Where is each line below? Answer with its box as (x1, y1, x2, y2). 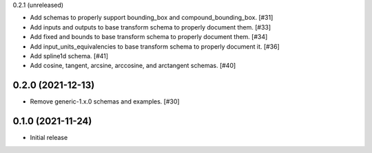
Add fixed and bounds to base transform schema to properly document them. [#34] (30, 33, 268, 41)
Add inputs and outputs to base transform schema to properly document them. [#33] (30, 23, 271, 31)
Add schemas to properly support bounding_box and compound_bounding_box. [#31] (30, 14, 273, 22)
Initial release (30, 134, 68, 142)
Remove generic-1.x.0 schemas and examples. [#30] (30, 97, 180, 106)
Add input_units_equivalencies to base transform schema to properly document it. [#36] (30, 42, 280, 51)
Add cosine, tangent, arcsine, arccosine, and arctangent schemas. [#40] (30, 62, 236, 70)
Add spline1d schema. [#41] (30, 51, 109, 60)
